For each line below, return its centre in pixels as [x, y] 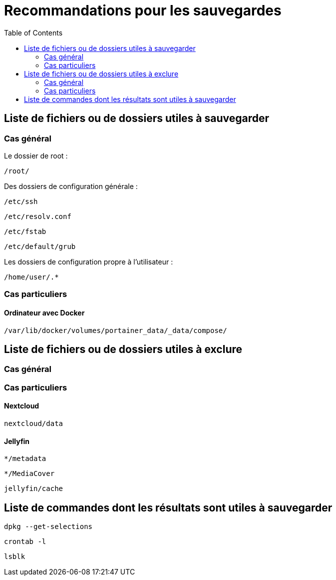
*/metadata [25, 459]
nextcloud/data [34, 423]
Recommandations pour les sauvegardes [143, 10]
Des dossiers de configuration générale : [71, 186]
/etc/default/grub [40, 246]
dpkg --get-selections [48, 527]
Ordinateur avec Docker [44, 312]
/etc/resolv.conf [38, 216]
